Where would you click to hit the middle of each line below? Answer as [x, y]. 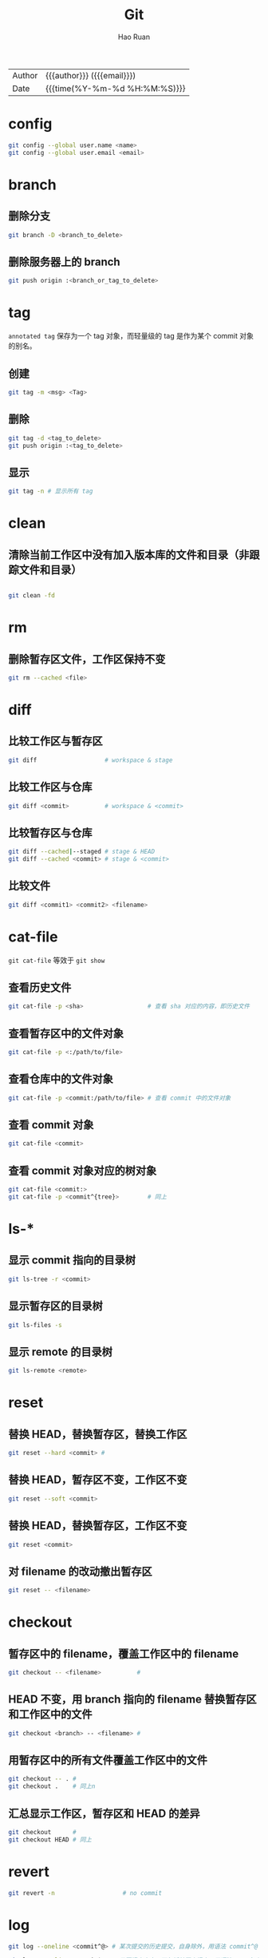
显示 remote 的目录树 [61, 1352]
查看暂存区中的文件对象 [66, 1033]
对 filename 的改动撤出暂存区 [81, 1571]
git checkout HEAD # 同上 [50, 1839]
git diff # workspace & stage [91, 760]
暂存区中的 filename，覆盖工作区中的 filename [124, 1653]
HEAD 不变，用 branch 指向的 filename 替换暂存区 [132, 1700]
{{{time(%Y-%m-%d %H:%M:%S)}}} [115, 88]
